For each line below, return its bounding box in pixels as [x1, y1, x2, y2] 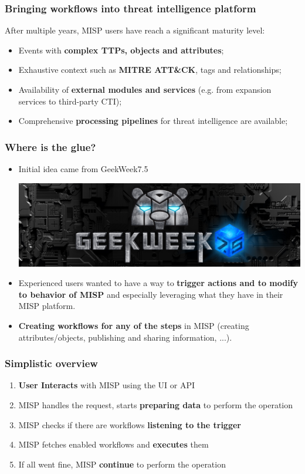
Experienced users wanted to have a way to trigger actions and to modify [18, 277, 299, 289]
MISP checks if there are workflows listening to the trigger [18, 418, 241, 431]
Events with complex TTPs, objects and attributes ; [18, 43, 224, 56]
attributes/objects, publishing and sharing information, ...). [18, 331, 232, 343]
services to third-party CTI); [18, 95, 122, 107]
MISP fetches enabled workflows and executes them [18, 438, 209, 451]
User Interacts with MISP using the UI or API [18, 379, 195, 391]
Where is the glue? [5, 139, 96, 154]
